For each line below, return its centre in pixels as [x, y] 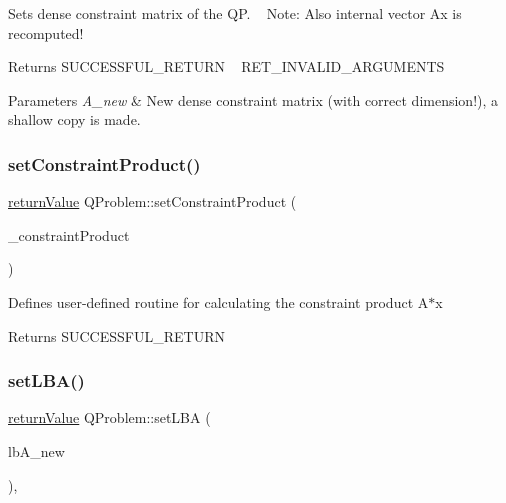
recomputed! [46, 32]
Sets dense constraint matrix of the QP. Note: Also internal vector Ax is [235, 13]
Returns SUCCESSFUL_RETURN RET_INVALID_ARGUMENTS [226, 66]
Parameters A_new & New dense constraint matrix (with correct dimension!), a [253, 99]
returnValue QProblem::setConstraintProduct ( [152, 201]
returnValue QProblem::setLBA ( [109, 417]
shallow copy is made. [74, 119]
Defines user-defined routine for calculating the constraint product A [218, 301]
